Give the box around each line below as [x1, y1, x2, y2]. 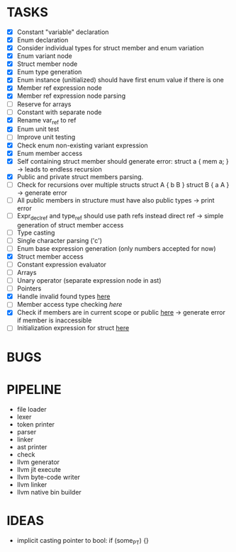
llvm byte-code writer [16, 473, 81, 481]
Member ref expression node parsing [16, 91, 125, 100]
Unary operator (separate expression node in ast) [16, 276, 162, 285]
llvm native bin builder [16, 488, 82, 496]
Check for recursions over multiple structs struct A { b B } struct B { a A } [16, 180, 230, 188]
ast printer [16, 442, 47, 451]
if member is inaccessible [16, 316, 92, 325]
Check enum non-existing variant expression [16, 141, 148, 150]
